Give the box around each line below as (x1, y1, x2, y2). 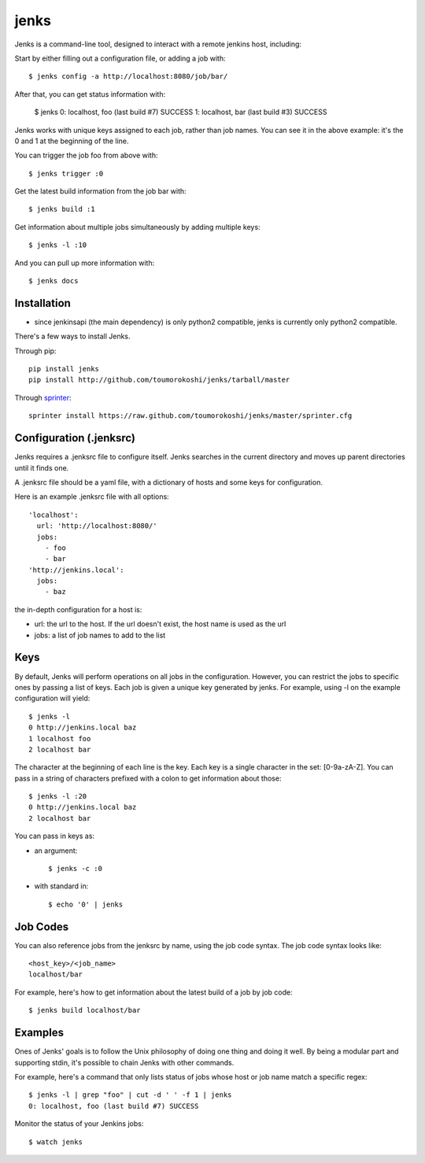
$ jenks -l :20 (28, 792, 87, 801)
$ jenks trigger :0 (28, 169, 104, 178)
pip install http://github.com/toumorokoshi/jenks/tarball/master (28, 375, 290, 385)
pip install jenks (28, 364, 100, 374)
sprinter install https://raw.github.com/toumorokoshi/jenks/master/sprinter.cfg (28, 412, 353, 420)
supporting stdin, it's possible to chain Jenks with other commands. (14, 1058, 235, 1067)
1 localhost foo (28, 734, 91, 743)
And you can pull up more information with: (14, 258, 155, 268)
